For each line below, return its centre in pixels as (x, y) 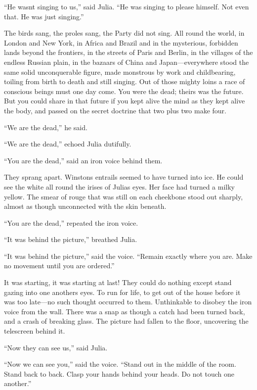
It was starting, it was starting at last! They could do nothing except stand (118, 282)
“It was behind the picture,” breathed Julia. (71, 239)
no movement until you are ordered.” (59, 266)
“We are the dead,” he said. (46, 127)
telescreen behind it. (35, 331)
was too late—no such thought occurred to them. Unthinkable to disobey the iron (128, 302)
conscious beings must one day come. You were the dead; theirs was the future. (124, 91)
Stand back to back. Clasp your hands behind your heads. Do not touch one (119, 373)
